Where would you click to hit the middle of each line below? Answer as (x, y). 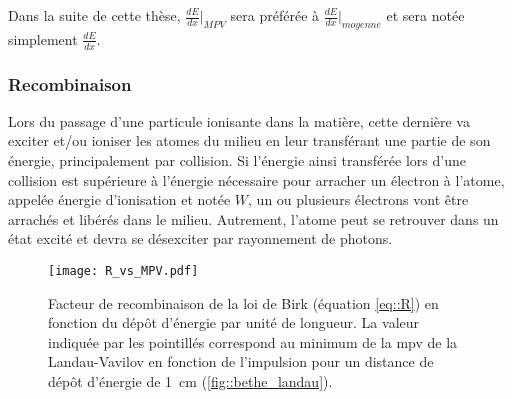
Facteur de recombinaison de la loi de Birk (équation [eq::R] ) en (243, 302)
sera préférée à (275, 15)
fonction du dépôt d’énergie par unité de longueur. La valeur (234, 322)
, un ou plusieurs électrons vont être (358, 199)
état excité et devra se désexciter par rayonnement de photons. (200, 238)
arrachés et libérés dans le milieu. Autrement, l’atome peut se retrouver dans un (253, 218)
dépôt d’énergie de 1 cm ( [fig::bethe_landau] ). (190, 381)
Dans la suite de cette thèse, (94, 15)
